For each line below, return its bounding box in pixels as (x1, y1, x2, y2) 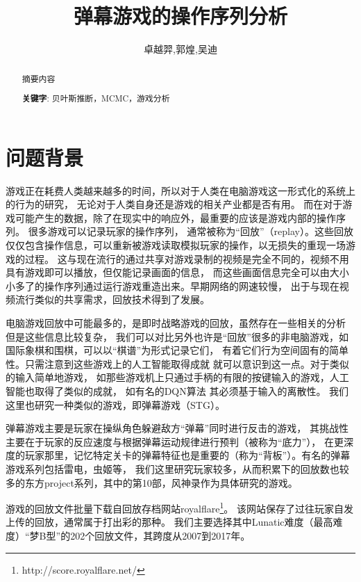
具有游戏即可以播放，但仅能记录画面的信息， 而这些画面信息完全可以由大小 (6, 265, 349, 280)
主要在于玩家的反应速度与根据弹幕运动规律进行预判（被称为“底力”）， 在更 (6, 434, 344, 448)
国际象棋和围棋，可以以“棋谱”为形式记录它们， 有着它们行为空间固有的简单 (6, 343, 349, 357)
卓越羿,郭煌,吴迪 (144, 42, 217, 56)
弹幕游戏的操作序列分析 (73, 1, 287, 30)
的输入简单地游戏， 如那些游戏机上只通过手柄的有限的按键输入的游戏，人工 (6, 370, 349, 385)
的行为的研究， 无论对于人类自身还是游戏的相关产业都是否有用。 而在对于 (6, 197, 343, 211)
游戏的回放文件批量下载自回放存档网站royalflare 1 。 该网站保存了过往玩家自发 (6, 499, 353, 515)
